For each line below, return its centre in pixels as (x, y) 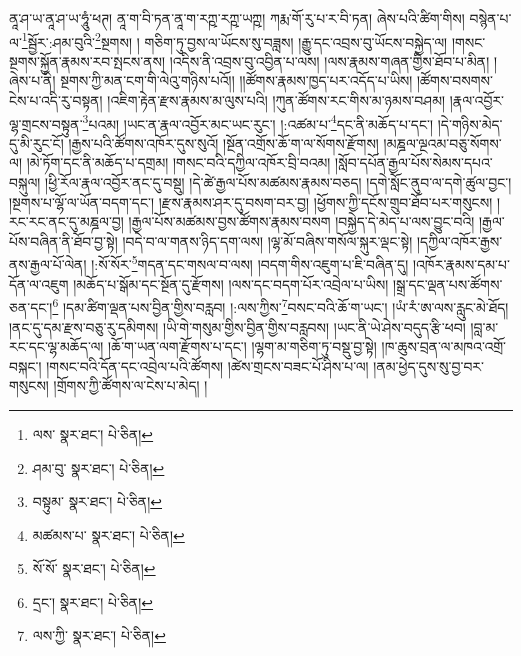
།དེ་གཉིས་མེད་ (470, 123)
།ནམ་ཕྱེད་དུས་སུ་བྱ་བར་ (429, 365)
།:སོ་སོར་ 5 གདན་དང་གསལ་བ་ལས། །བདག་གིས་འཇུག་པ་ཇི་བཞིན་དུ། (250, 263)
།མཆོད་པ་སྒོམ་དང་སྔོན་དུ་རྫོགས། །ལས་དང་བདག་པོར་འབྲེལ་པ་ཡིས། (231, 283)
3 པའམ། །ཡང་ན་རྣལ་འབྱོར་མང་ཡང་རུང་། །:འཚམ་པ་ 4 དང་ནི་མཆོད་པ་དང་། (258, 122)
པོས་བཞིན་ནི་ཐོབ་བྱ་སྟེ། (63, 240)
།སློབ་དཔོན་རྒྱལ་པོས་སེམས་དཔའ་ (414, 162)
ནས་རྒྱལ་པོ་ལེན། (48, 264)
